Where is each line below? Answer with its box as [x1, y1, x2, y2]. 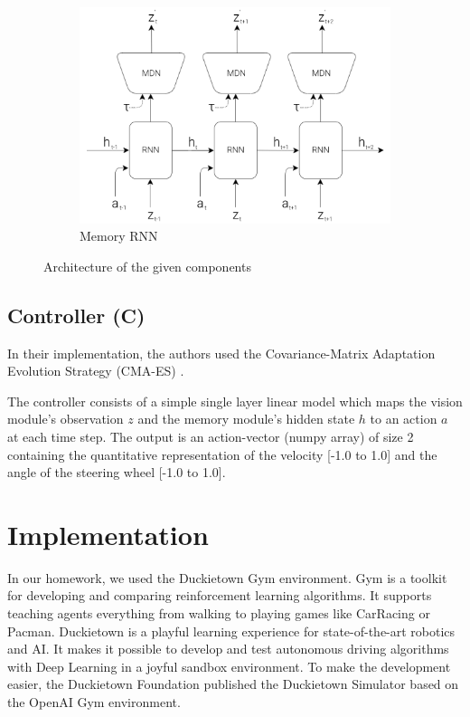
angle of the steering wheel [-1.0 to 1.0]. [7, 463, 226, 482]
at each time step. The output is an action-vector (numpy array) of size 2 [7, 426, 414, 445]
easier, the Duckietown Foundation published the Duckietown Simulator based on [7, 674, 459, 693]
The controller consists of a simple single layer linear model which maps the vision [7, 391, 463, 410]
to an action [370, 409, 437, 428]
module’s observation [7, 409, 124, 428]
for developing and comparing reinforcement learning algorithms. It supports [7, 586, 432, 605]
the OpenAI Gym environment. [7, 692, 181, 711]
